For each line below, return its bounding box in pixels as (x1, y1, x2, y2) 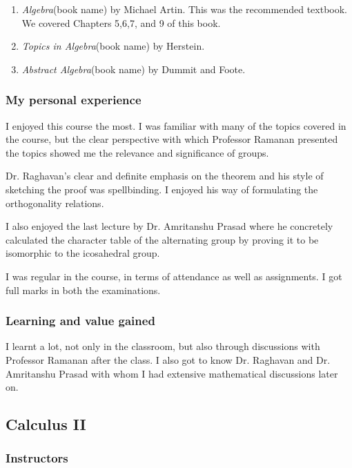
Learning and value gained (6, 312, 155, 329)
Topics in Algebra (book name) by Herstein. (21, 39, 205, 53)
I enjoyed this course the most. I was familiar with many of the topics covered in (6, 118, 346, 133)
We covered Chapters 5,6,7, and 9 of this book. (21, 15, 221, 30)
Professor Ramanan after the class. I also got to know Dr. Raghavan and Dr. (6, 352, 331, 367)
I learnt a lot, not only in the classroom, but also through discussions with (6, 339, 320, 353)
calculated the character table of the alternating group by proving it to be (6, 232, 319, 246)
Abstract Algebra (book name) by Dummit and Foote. (21, 61, 246, 76)
